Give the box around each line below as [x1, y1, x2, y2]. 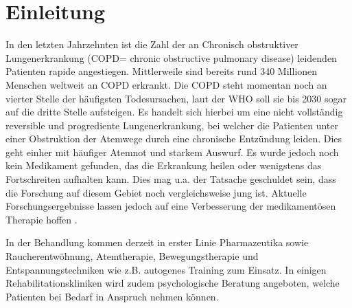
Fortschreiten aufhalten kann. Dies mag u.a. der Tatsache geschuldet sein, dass [5, 172, 336, 186]
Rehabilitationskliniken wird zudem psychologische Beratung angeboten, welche [5, 276, 340, 290]
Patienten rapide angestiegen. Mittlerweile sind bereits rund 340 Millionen [5, 64, 318, 78]
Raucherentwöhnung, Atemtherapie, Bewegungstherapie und [5, 249, 259, 263]
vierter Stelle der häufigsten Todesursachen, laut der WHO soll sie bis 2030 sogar [5, 91, 347, 105]
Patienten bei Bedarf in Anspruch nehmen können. [5, 289, 219, 303]
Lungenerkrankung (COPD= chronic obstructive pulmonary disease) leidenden [5, 50, 337, 65]
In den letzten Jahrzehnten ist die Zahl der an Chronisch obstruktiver [5, 37, 298, 52]
